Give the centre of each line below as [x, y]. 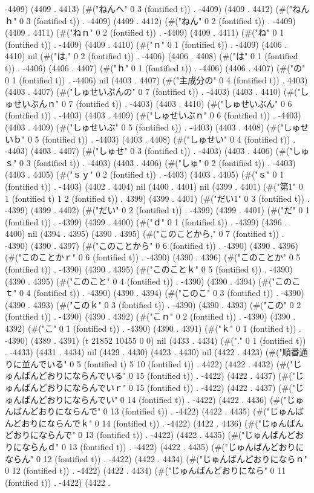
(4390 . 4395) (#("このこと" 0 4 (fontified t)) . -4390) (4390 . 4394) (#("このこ [153, 281]
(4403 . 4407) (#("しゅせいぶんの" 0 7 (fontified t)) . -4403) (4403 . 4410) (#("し [157, 92]
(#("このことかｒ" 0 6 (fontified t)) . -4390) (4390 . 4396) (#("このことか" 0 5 [153, 257]
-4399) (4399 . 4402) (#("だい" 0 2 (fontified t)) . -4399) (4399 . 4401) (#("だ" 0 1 [157, 210]
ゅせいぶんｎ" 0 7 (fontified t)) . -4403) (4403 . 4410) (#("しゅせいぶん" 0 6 [149, 103]
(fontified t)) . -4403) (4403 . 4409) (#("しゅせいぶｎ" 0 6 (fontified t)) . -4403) [153, 115]
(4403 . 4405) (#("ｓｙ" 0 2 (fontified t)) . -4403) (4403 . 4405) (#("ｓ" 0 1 [145, 174]
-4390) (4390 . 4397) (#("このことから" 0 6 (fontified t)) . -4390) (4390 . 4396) [152, 245]
